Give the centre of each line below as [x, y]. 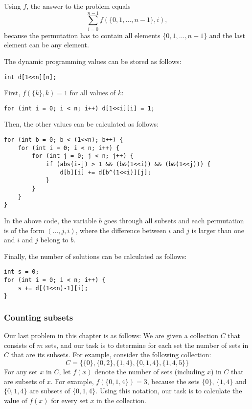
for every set [69, 400]
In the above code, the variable [50, 220]
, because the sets [173, 381]
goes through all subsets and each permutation [174, 220]
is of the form [24, 230]
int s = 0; [22, 272]
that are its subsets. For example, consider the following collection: [111, 355]
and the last [227, 35]
